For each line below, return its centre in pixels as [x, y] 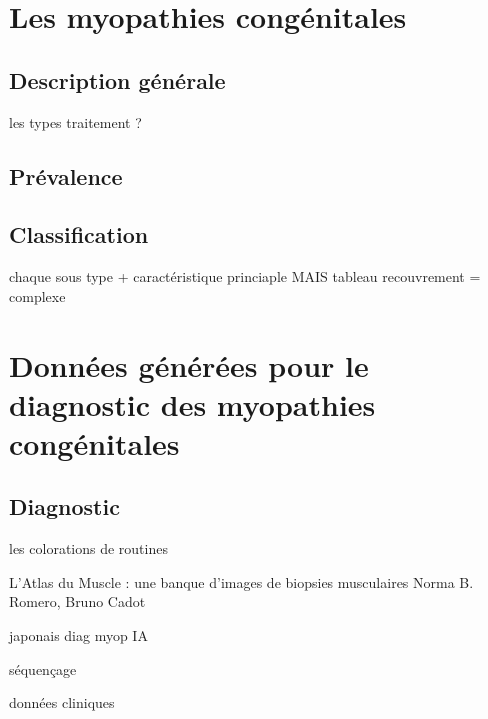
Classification [79, 234]
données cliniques [62, 702]
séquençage [43, 668]
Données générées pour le [189, 364]
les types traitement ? [75, 121]
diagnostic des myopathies [192, 403]
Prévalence [66, 175]
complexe [37, 295]
